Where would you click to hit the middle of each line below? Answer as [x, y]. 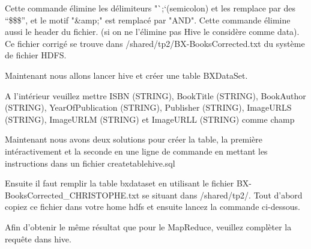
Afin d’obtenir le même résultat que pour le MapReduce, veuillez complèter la [148, 226]
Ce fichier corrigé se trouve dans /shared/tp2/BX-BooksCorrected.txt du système [155, 43]
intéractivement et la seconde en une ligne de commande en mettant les [136, 151]
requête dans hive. [38, 238]
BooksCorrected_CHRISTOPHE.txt [72, 195]
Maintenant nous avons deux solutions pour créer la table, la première [134, 139]
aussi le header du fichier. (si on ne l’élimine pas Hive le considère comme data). [152, 32]
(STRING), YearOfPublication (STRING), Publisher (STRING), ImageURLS [148, 107]
